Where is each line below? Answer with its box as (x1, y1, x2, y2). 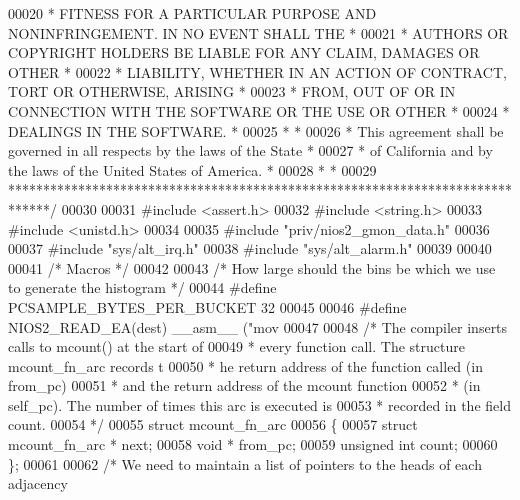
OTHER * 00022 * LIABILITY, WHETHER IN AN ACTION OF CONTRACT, (8, 61, 507, 82)
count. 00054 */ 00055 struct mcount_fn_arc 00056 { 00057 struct (8, 414, 418, 435)
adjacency (8, 473, 68, 494)
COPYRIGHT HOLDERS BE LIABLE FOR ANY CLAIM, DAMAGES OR (8, 42, 480, 63)
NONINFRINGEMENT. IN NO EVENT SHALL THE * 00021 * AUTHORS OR (8, 22, 509, 43)
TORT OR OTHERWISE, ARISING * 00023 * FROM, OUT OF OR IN (8, 81, 456, 102)
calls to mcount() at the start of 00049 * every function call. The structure (8, 336, 465, 357)
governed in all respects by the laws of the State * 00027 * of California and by (8, 140, 493, 161)
